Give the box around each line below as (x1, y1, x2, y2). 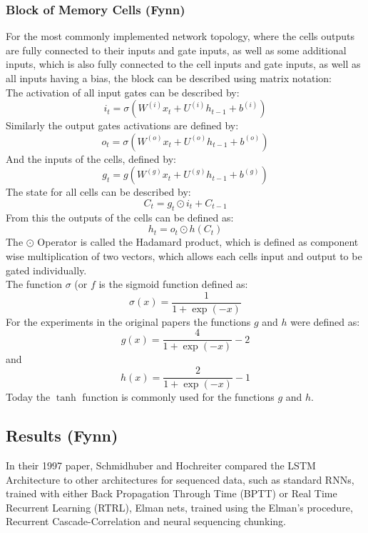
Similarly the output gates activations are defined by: (6, 118, 239, 133)
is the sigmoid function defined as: (98, 277, 248, 292)
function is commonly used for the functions (82, 389, 275, 404)
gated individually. (6, 262, 87, 277)
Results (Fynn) (6, 424, 118, 447)
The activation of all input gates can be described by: (6, 84, 240, 99)
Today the (6, 389, 51, 404)
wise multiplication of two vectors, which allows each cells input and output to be (6, 248, 362, 263)
